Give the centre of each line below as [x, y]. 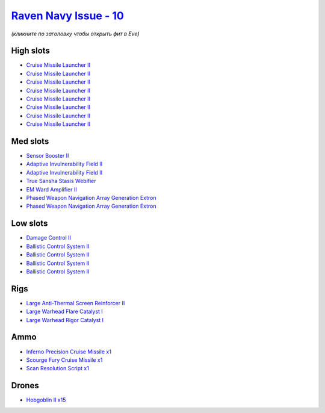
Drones [25, 386]
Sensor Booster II [48, 156]
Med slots [30, 141]
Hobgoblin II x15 [46, 400]
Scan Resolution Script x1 [58, 368]
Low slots [29, 224]
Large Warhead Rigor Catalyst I [65, 320]
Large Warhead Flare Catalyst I [65, 312]
